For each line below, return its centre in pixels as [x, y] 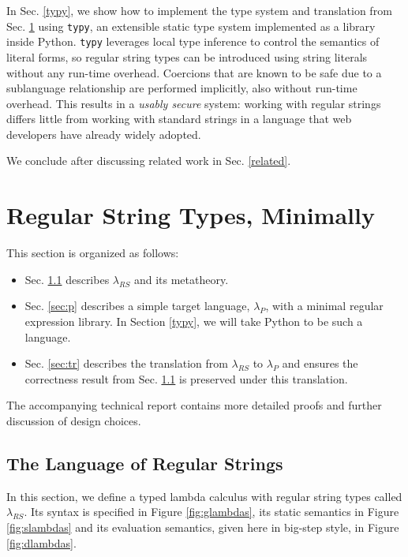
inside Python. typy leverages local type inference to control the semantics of [193, 41]
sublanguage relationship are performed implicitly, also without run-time [182, 88]
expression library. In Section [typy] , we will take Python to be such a [194, 321]
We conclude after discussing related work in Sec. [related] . [149, 161]
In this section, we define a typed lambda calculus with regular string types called [204, 496]
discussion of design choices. [74, 420]
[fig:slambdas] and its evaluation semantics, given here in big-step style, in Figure [203, 527]
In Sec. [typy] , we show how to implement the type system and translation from [199, 10]
